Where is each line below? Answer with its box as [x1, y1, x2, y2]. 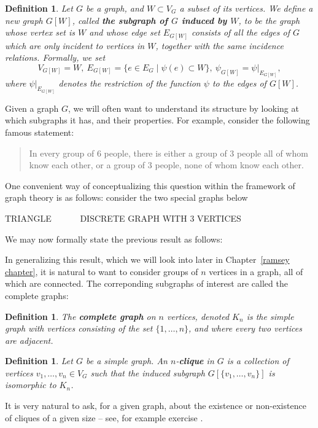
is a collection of [227, 354, 289, 367]
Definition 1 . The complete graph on [5, 309, 156, 322]
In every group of [29, 146, 95, 159]
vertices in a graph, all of [209, 265, 303, 278]
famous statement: [5, 125, 74, 138]
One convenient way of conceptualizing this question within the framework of [5, 179, 295, 192]
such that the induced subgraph [90, 366, 205, 379]
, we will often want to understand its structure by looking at [68, 101, 299, 114]
